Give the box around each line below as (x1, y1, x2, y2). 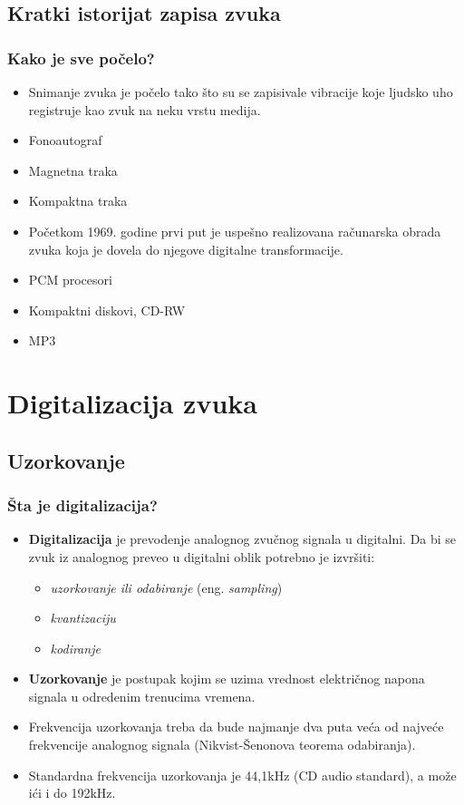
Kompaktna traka (28, 191, 128, 210)
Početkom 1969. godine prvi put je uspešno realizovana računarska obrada (28, 221, 441, 240)
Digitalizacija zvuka (7, 384, 257, 422)
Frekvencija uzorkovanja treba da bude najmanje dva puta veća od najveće (28, 717, 444, 736)
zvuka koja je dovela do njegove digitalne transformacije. (28, 239, 343, 258)
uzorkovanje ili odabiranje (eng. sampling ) (50, 577, 283, 596)
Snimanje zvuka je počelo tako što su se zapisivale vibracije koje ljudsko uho (28, 82, 453, 101)
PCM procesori (28, 270, 112, 289)
